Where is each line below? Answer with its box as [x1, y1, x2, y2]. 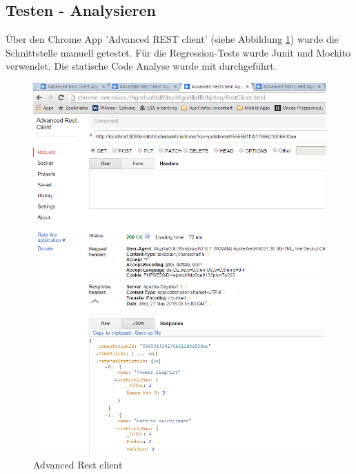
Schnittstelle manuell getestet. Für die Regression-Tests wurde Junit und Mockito [6, 45, 351, 59]
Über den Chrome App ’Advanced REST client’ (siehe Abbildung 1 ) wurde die [6, 32, 339, 46]
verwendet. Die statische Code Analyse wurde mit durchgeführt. [6, 59, 277, 73]
